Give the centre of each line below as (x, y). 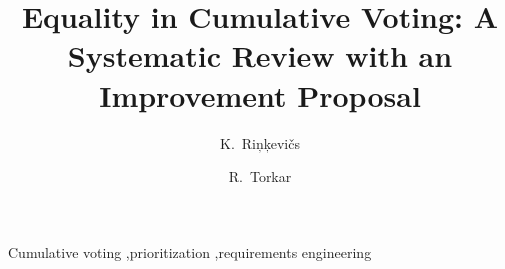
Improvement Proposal (260, 94)
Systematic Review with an (260, 55)
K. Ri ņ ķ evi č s (260, 142)
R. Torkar (260, 176)
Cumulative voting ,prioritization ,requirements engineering (190, 251)
